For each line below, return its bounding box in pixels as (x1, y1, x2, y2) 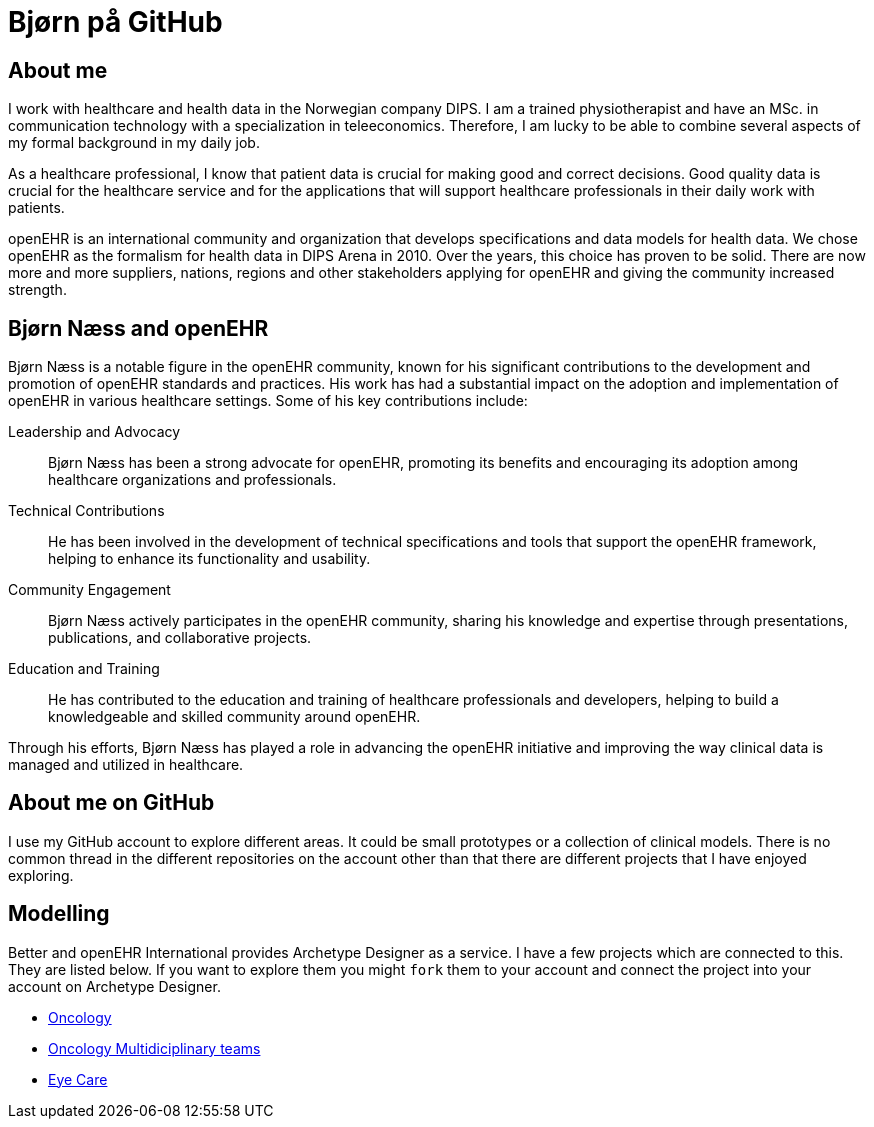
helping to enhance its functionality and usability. (48, 550, 371, 568)
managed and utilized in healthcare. (8, 756, 244, 774)
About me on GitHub (8, 790, 215, 816)
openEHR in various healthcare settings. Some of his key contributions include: (8, 392, 528, 410)
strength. (8, 281, 67, 299)
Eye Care (48, 1070, 108, 1088)
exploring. (8, 866, 74, 884)
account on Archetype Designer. (8, 977, 221, 995)
